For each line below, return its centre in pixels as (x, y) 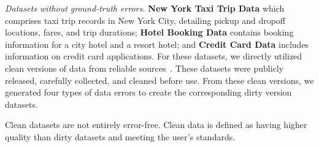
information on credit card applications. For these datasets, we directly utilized (154, 56)
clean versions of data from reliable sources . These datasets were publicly (144, 68)
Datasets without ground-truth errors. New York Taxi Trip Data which (145, 8)
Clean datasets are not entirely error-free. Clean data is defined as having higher (156, 125)
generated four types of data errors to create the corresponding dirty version (148, 92)
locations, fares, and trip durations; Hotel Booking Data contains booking (149, 32)
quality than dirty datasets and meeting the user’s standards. (120, 136)
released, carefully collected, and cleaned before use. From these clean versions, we (159, 80)
